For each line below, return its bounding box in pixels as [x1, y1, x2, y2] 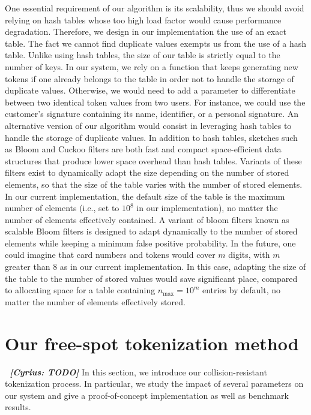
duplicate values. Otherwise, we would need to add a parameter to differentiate [5, 84, 295, 97]
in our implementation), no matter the [136, 202, 278, 214]
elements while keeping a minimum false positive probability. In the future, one [5, 236, 296, 249]
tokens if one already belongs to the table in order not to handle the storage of [5, 72, 294, 85]
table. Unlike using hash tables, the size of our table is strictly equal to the [5, 49, 280, 61]
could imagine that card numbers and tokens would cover [5, 248, 216, 261]
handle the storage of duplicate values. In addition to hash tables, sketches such [5, 131, 298, 143]
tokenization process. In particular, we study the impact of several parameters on [5, 377, 304, 390]
